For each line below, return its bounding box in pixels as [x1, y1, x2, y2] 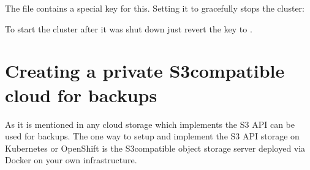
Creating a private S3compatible [5, 58, 285, 83]
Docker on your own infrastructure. [5, 153, 137, 166]
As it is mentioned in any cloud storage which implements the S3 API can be [5, 117, 295, 130]
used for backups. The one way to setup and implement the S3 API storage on [5, 130, 300, 142]
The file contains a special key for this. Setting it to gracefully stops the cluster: [5, 2, 305, 14]
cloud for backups [5, 82, 157, 107]
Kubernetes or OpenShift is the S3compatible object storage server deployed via [5, 141, 306, 154]
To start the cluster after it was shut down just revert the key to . [5, 22, 252, 35]
